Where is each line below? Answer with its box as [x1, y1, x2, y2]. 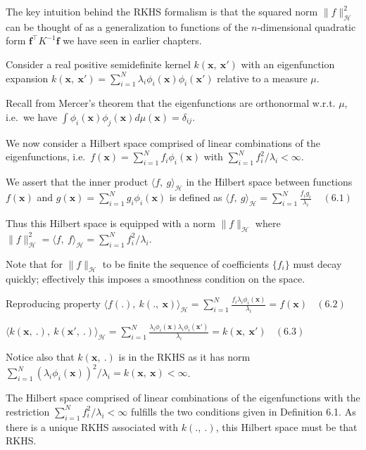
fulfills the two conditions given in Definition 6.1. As [130, 404, 356, 418]
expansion [6, 70, 49, 85]
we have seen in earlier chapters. [63, 33, 202, 48]
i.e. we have [6, 109, 58, 124]
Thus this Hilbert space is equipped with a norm [6, 216, 215, 230]
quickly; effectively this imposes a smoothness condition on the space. [6, 271, 305, 286]
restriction [6, 404, 50, 418]
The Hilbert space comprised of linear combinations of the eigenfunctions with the [6, 390, 360, 405]
